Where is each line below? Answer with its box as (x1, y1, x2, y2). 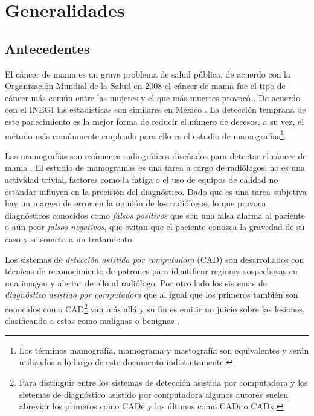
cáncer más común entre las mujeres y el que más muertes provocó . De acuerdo (5, 91, 301, 104)
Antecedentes (5, 39, 90, 58)
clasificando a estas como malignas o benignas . (5, 314, 180, 327)
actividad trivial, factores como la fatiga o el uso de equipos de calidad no (5, 173, 278, 185)
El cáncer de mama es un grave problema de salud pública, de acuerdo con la (5, 67, 290, 80)
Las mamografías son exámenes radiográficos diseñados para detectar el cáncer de (5, 149, 307, 162)
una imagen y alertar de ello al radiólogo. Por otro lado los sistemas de (5, 276, 267, 289)
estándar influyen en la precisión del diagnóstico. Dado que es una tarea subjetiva (5, 185, 307, 197)
